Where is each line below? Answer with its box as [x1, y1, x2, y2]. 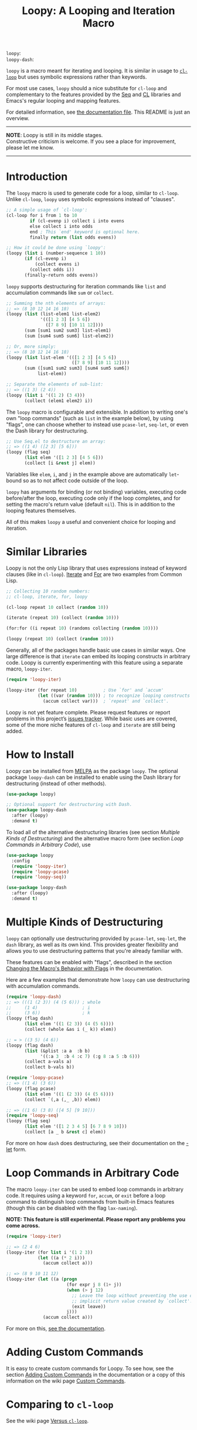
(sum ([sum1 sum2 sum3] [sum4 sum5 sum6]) [24, 365, 130, 372]
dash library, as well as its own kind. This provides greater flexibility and [6, 941, 179, 948]
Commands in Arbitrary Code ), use [6, 841, 91, 848]
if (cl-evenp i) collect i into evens [29, 218, 125, 224]
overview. [6, 115, 29, 122]
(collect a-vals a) [24, 1059, 72, 1065]
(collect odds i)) [29, 267, 75, 273]
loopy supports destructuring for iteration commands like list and [6, 282, 166, 290]
